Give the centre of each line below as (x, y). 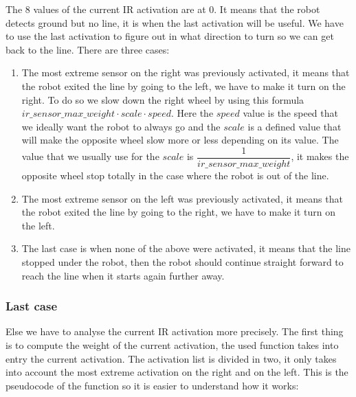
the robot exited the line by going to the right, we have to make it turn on (179, 212)
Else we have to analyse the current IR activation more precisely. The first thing (175, 331)
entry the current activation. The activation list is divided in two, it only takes (171, 358)
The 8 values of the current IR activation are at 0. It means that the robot (163, 9)
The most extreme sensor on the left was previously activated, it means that (182, 198)
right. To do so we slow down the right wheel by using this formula (163, 99)
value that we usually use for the (90, 156)
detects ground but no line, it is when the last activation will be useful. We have (175, 22)
